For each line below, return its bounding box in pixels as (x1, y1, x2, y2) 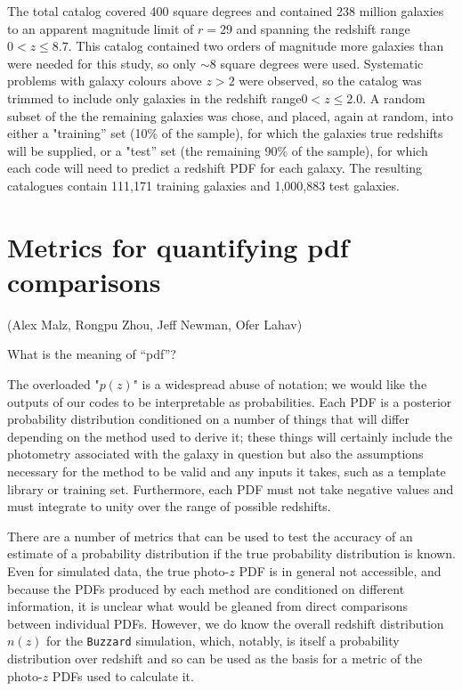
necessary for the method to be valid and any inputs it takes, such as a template (7, 462, 446, 480)
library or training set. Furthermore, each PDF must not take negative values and (7, 479, 454, 498)
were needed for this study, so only (7, 53, 197, 72)
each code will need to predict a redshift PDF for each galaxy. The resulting (7, 159, 423, 177)
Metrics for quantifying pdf (7, 228, 349, 264)
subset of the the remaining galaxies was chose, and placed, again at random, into (7, 106, 453, 125)
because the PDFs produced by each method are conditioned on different (7, 579, 405, 598)
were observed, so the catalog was (239, 71, 422, 90)
